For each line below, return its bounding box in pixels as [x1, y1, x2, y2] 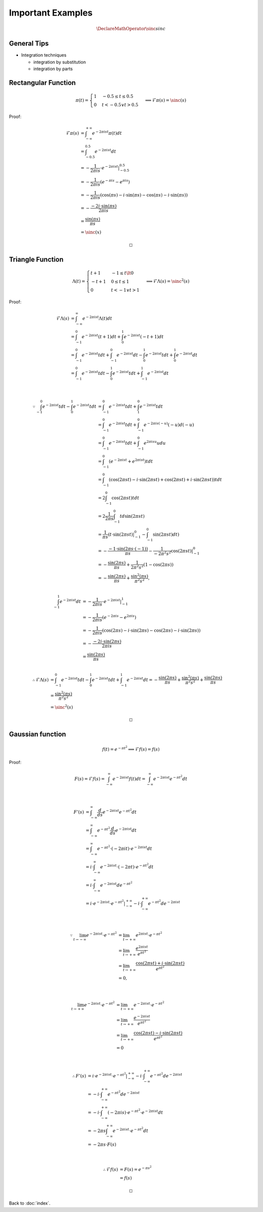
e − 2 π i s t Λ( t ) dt [82, 315, 113, 321]
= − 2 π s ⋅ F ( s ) [88, 1141, 116, 1147]
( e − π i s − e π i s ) [100, 178, 130, 185]
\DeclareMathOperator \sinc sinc [96, 26, 166, 32]
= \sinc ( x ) [80, 229, 102, 235]
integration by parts [33, 66, 73, 72]
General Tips [9, 39, 49, 48]
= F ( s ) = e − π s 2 [119, 1165, 152, 1172]
